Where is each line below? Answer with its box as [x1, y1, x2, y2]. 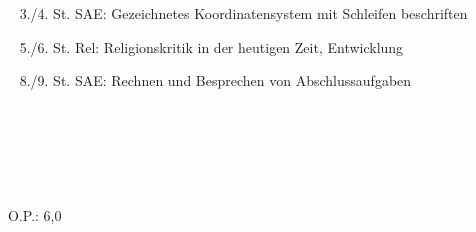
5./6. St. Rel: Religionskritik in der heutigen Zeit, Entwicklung [19, 36, 404, 57]
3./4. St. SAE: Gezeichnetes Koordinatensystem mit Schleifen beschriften [19, 3, 468, 23]
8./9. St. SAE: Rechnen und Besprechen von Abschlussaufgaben [19, 70, 412, 91]
